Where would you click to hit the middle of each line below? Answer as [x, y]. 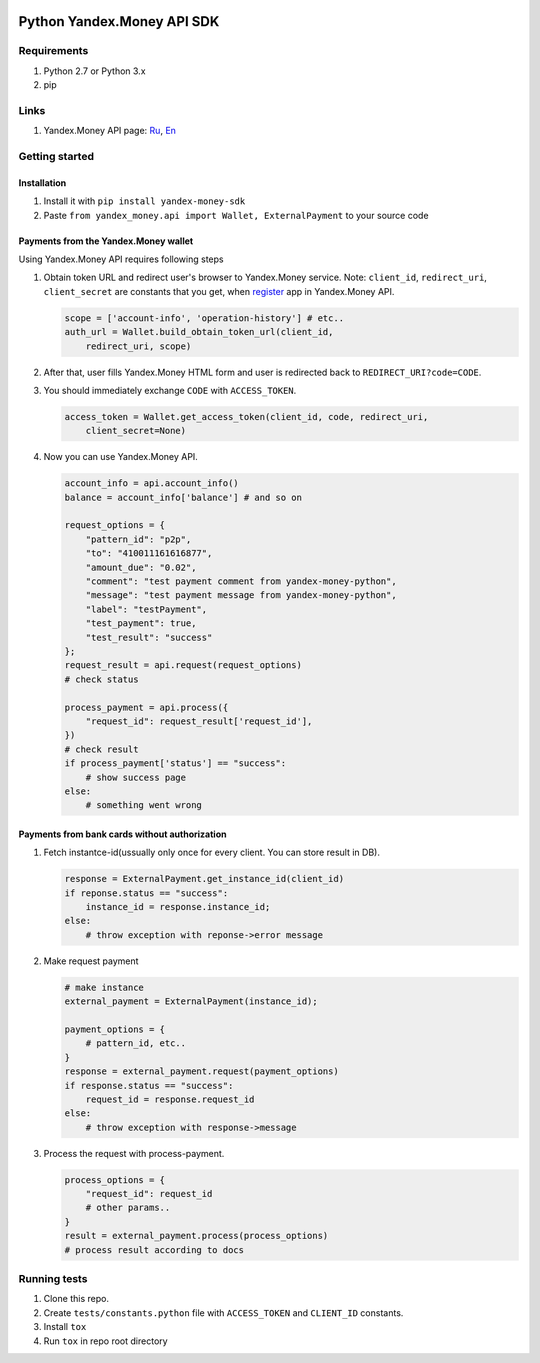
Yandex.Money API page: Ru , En [110, 131]
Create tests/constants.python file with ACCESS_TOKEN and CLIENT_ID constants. [223, 1312]
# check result [101, 749]
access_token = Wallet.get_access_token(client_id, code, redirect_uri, [246, 416]
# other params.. [128, 1208]
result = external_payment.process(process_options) [196, 1236]
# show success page [136, 777]
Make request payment [91, 961]
